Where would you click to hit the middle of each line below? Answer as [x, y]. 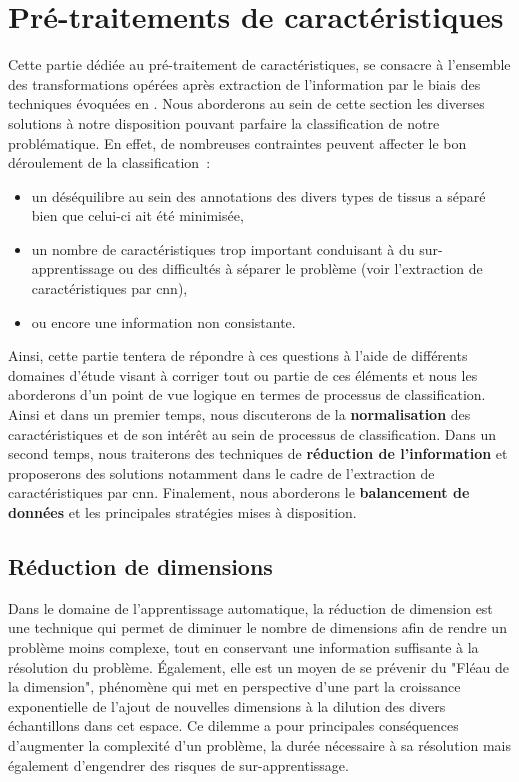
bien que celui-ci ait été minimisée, [137, 215]
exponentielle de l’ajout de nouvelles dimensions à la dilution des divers [227, 705]
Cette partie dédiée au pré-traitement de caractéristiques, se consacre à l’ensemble [259, 64]
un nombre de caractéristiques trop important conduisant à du [223, 248]
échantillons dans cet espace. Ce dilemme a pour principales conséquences [233, 725]
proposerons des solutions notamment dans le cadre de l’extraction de [221, 472]
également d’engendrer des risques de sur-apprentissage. [178, 764]
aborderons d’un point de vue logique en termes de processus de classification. [247, 394]
